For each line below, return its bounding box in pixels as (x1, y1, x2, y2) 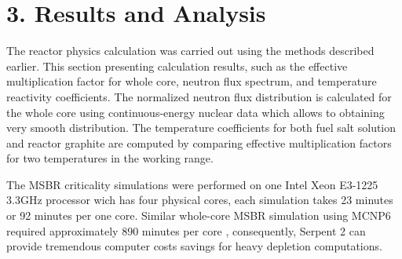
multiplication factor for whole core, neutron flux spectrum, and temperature (6, 73, 377, 89)
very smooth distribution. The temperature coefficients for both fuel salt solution (6, 119, 397, 136)
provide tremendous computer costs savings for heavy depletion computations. (6, 238, 382, 254)
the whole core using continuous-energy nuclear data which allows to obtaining (6, 104, 385, 120)
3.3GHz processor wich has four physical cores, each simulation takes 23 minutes (6, 192, 393, 208)
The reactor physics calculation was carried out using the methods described (6, 42, 375, 59)
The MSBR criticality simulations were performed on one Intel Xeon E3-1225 (6, 176, 378, 192)
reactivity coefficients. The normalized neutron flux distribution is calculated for (6, 88, 392, 104)
